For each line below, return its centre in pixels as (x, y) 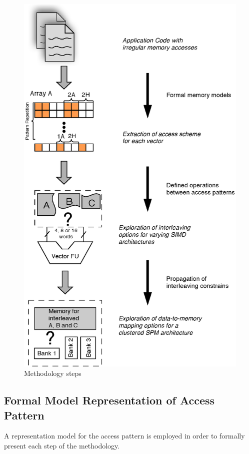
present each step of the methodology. (62, 445)
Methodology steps (53, 373)
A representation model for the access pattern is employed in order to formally (124, 436)
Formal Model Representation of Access (109, 400)
